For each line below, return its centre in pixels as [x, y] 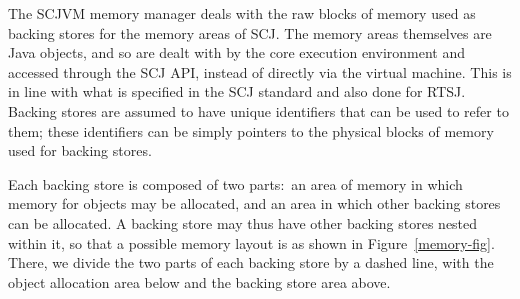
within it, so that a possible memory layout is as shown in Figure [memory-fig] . [251, 242]
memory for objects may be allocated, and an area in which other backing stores [254, 203]
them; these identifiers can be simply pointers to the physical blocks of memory [251, 130]
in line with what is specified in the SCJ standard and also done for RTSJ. [237, 91]
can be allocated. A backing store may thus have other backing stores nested [243, 222]
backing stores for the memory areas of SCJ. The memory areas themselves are [250, 32]
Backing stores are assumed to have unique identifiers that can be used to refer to [258, 110]
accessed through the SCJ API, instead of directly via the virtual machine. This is [260, 71]
